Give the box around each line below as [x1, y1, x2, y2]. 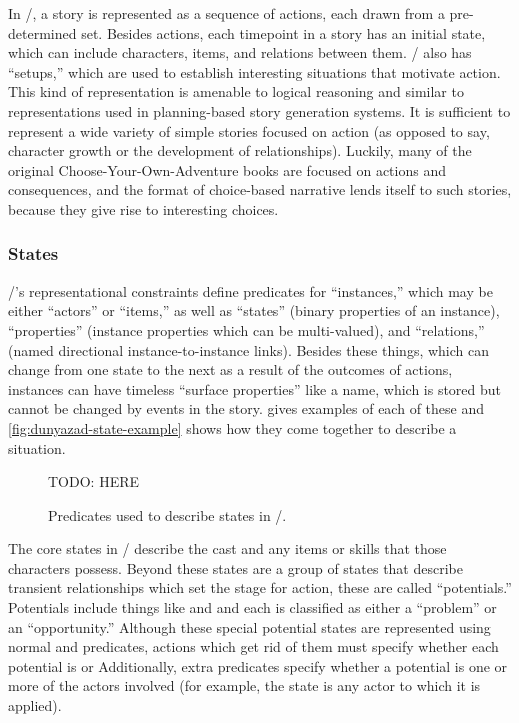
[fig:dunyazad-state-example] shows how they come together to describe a [8, 417, 457, 438]
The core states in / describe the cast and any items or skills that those [8, 538, 447, 559]
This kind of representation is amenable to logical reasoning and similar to [8, 81, 464, 102]
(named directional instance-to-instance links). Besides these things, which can [8, 339, 490, 360]
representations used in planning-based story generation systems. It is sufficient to [8, 100, 511, 121]
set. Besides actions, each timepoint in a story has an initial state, [81, 22, 486, 43]
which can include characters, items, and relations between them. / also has [8, 42, 472, 63]
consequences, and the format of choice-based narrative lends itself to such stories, [8, 179, 512, 200]
